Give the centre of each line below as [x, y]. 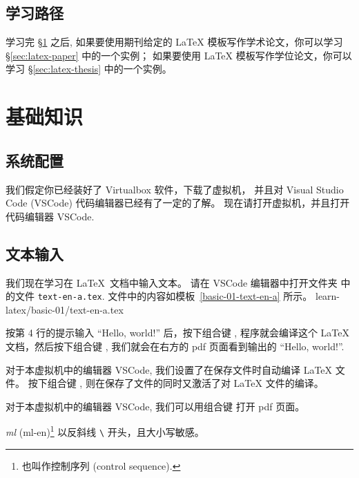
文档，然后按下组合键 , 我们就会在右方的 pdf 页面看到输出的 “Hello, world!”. [175, 346]
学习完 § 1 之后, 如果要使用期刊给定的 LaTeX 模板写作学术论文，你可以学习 [174, 42]
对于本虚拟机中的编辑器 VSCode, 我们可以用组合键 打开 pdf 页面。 [155, 406]
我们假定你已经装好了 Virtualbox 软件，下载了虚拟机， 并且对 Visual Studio [175, 189]
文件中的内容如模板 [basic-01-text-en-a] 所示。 [210, 296]
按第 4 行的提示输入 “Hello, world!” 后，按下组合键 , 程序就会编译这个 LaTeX [177, 333]
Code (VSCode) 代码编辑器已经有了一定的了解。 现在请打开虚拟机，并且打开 [178, 203]
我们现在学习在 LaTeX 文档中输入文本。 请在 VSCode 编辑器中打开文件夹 [172, 282]
